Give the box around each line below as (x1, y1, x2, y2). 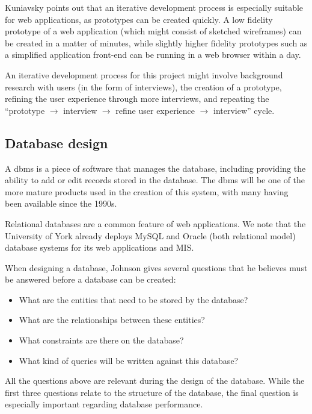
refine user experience (115, 104, 195, 116)
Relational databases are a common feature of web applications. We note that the (5, 217, 306, 230)
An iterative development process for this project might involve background (5, 68, 283, 81)
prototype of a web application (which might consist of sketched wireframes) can (5, 25, 302, 37)
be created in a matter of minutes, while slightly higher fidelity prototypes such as (5, 36, 308, 49)
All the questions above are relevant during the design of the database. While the (5, 374, 305, 387)
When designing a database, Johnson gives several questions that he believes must (5, 261, 308, 274)
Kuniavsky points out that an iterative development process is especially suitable (5, 1, 304, 13)
